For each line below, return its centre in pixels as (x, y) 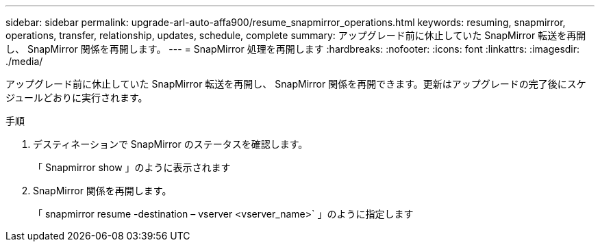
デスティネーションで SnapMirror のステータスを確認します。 (171, 144)
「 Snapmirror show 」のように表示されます (132, 167)
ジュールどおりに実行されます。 (77, 97)
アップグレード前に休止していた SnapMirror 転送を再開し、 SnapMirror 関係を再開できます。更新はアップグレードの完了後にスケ (296, 84)
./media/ (24, 61)
